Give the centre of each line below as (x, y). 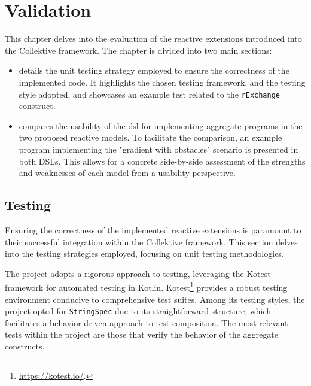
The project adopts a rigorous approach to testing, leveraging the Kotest (138, 273)
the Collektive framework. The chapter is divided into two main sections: (138, 50)
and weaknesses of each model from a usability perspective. (127, 173)
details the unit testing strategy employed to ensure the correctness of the (154, 70)
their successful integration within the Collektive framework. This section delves (151, 241)
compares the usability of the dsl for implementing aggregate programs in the (161, 125)
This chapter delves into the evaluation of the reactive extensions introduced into (153, 39)
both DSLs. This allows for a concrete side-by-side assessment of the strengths (162, 161)
